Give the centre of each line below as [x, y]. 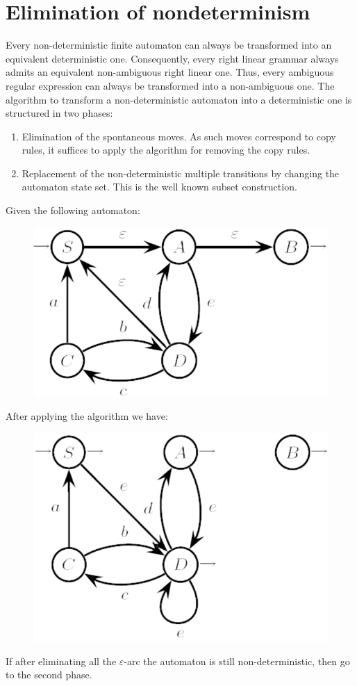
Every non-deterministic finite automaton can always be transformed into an [169, 45]
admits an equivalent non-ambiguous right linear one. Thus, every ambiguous [170, 72]
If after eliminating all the [61, 661]
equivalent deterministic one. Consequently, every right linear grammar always [172, 58]
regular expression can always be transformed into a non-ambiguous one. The [170, 85]
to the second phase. [49, 675]
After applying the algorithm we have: [87, 416]
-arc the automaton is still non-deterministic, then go [237, 661]
